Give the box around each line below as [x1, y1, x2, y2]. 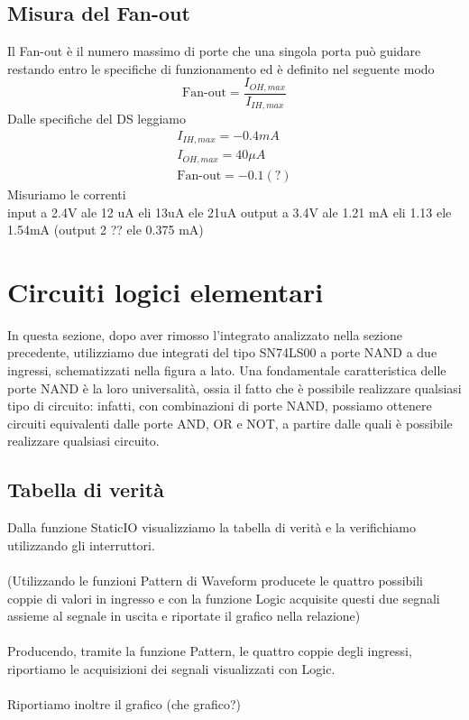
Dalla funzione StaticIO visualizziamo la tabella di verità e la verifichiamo [7, 518, 417, 537]
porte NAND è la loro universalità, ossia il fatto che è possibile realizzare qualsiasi [7, 378, 462, 397]
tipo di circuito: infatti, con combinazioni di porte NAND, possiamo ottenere [7, 396, 432, 415]
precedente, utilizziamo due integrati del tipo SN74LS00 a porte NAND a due [7, 343, 437, 362]
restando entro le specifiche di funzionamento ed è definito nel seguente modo [7, 59, 435, 78]
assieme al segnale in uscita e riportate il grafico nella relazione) [7, 606, 361, 625]
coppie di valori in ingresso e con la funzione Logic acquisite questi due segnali [7, 588, 440, 607]
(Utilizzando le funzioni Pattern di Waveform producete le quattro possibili [7, 570, 424, 589]
